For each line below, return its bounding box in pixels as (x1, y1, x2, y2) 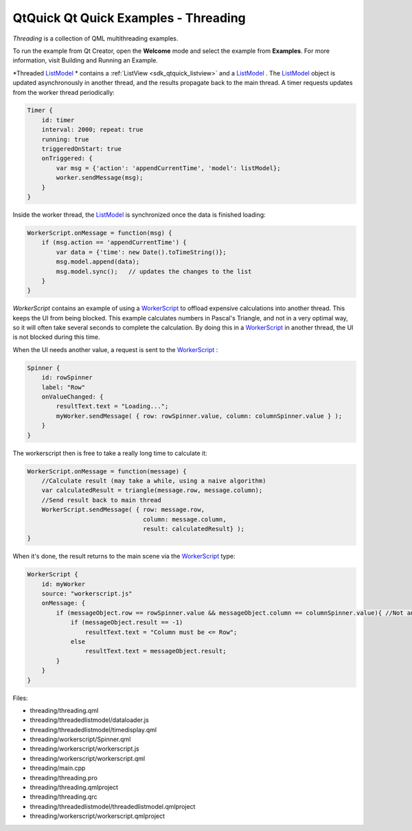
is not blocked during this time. (12, 333, 100, 341)
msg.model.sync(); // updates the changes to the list (56, 268, 252, 275)
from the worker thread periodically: (12, 88, 115, 96)
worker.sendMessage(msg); (56, 174, 144, 182)
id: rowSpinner (41, 374, 93, 382)
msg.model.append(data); (56, 258, 140, 266)
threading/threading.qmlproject (30, 783, 119, 792)
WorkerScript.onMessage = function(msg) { (27, 229, 172, 237)
